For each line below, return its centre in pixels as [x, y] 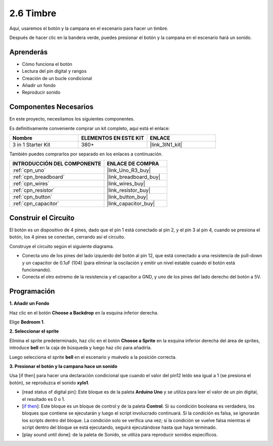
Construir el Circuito [42, 218]
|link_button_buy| [127, 197]
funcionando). [37, 270]
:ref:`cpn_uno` [29, 171]
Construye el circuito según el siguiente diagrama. [62, 246]
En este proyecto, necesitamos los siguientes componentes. [72, 119]
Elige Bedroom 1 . [27, 322]
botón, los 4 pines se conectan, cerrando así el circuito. [67, 237]
